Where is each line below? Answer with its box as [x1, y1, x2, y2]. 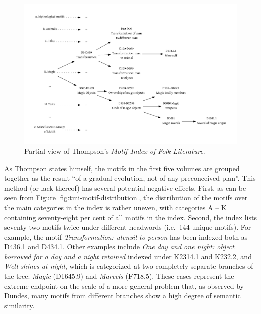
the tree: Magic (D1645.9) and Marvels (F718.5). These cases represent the [4, 271, 234, 281]
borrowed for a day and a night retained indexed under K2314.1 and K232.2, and [4, 251, 252, 261]
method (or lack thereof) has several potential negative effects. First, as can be [4, 182, 246, 193]
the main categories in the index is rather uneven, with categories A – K [4, 202, 227, 212]
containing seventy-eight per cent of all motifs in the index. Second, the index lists [4, 212, 257, 222]
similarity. [4, 300, 35, 310]
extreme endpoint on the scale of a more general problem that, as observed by [4, 280, 244, 291]
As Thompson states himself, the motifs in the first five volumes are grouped [4, 163, 240, 173]
